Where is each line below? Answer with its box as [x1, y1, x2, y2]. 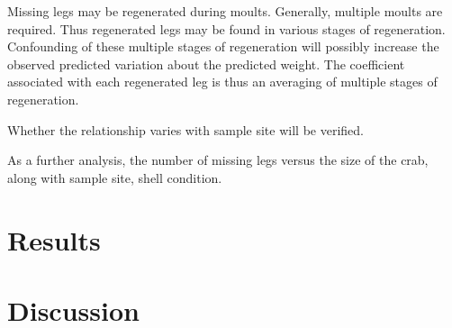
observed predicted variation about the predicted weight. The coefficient [7, 54, 405, 73]
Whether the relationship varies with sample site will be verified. [7, 120, 364, 139]
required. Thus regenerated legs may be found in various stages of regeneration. [7, 19, 446, 38]
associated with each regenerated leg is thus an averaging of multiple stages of [7, 72, 438, 91]
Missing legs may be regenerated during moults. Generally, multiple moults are [7, 2, 443, 20]
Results [7, 221, 101, 258]
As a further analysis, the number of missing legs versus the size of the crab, [7, 150, 429, 169]
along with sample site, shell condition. [7, 168, 222, 187]
